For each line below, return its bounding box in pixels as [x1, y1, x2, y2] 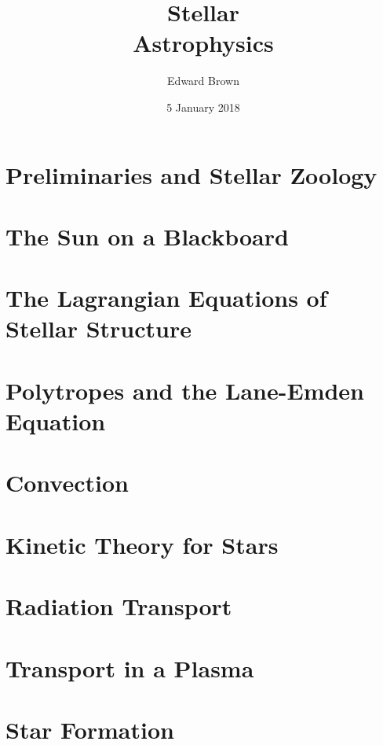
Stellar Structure [5, 312, 191, 345]
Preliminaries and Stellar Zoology [5, 158, 378, 190]
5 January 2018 [166, 98, 240, 115]
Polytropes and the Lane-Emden [5, 374, 364, 406]
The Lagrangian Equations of [5, 282, 327, 314]
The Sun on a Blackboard [5, 219, 289, 252]
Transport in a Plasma [5, 651, 254, 684]
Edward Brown [167, 72, 239, 89]
